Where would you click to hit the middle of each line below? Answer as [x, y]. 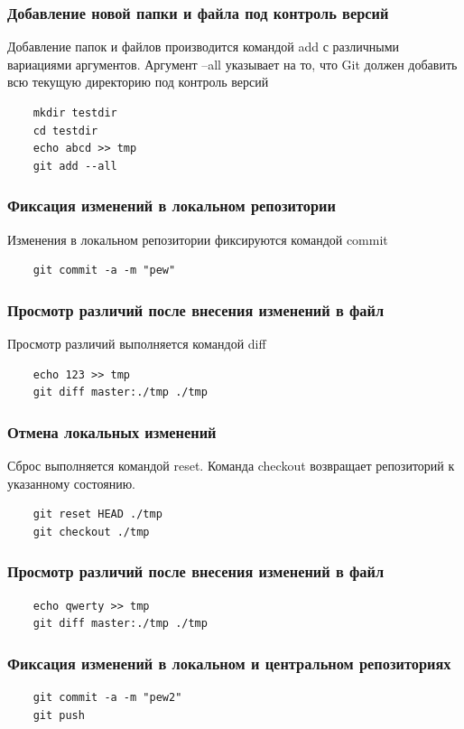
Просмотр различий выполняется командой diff [137, 343]
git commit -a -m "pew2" [107, 697]
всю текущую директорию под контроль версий [138, 82]
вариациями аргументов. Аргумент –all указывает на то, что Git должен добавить [232, 64]
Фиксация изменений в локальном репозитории [172, 206]
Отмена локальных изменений [112, 431]
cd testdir [65, 131]
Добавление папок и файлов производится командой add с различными [204, 47]
